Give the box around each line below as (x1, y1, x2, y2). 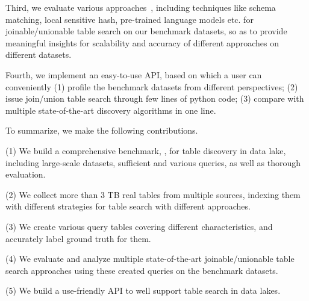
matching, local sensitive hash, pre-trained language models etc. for (5, 13, 254, 25)
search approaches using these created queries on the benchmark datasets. (5, 264, 278, 276)
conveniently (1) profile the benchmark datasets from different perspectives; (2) (5, 80, 298, 93)
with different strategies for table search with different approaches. (5, 200, 251, 213)
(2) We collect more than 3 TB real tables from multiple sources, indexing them (5, 188, 301, 200)
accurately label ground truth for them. (5, 232, 151, 244)
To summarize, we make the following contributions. (5, 124, 198, 137)
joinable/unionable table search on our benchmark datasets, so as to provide (5, 25, 287, 37)
